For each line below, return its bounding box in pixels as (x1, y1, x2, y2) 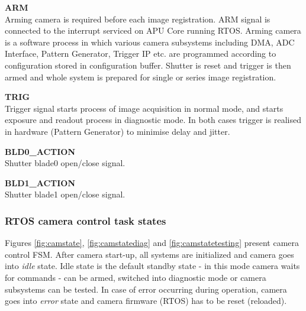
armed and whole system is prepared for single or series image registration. (5, 70, 276, 83)
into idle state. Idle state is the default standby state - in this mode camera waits (5, 260, 300, 272)
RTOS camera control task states (5, 213, 166, 228)
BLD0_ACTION (5, 145, 76, 157)
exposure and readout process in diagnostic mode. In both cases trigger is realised (5, 114, 301, 126)
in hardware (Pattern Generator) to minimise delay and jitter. (5, 125, 230, 137)
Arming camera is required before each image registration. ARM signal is (5, 12, 270, 25)
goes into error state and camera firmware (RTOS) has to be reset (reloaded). (5, 294, 287, 307)
